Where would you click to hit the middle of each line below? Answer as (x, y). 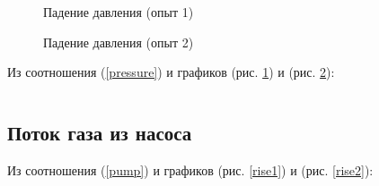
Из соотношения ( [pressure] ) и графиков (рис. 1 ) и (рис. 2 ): (171, 72)
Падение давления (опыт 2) (119, 42)
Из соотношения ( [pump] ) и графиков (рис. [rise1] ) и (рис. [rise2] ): (190, 169)
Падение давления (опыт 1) (119, 12)
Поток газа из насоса (100, 133)
